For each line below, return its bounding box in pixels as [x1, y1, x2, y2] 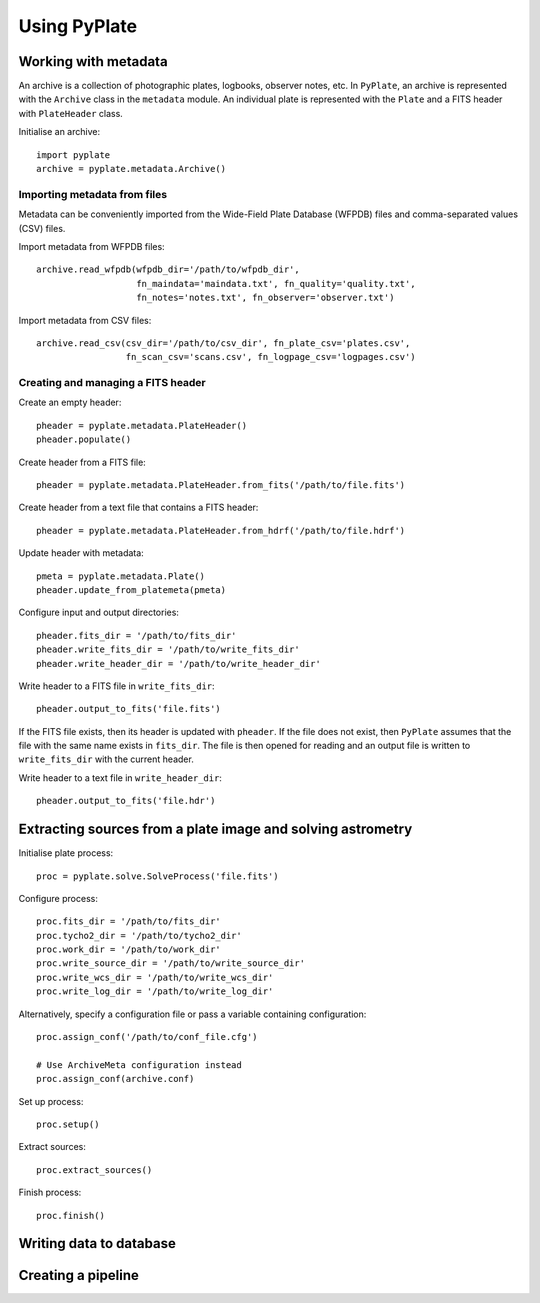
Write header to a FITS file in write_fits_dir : [18, 680, 215, 692]
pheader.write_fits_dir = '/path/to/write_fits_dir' [36, 644, 300, 655]
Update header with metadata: [18, 547, 144, 559]
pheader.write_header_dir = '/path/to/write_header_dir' [36, 658, 322, 669]
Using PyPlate [18, 15, 138, 37]
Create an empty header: [18, 396, 122, 409]
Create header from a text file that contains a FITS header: [18, 501, 259, 514]
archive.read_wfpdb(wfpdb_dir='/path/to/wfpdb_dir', [36, 264, 300, 275]
